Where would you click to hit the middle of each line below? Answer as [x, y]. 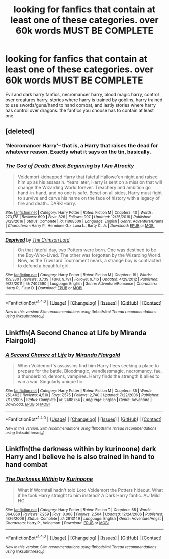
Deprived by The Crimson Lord [37, 239]
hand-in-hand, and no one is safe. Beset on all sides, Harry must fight [90, 193]
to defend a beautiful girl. [44, 266]
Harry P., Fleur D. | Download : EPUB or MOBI [44, 288]
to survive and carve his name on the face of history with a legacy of [89, 198]
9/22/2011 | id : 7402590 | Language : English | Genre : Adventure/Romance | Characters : [81, 284]
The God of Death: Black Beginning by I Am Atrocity [70, 166]
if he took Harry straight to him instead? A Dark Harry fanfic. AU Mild [89, 495]
